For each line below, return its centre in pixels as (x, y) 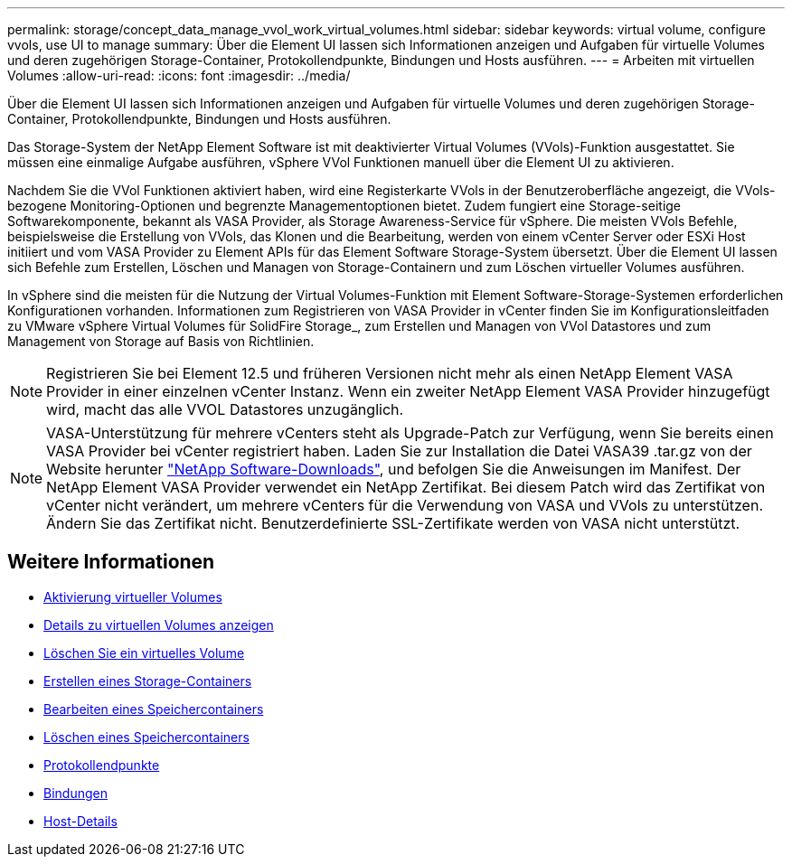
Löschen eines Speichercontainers (146, 737)
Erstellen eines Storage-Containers (148, 681)
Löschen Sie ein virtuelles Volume (144, 653)
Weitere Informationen (111, 562)
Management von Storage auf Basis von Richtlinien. (161, 341)
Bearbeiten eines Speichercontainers (154, 709)
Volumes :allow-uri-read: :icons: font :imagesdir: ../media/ (179, 75)
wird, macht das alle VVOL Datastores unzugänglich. (225, 409)
